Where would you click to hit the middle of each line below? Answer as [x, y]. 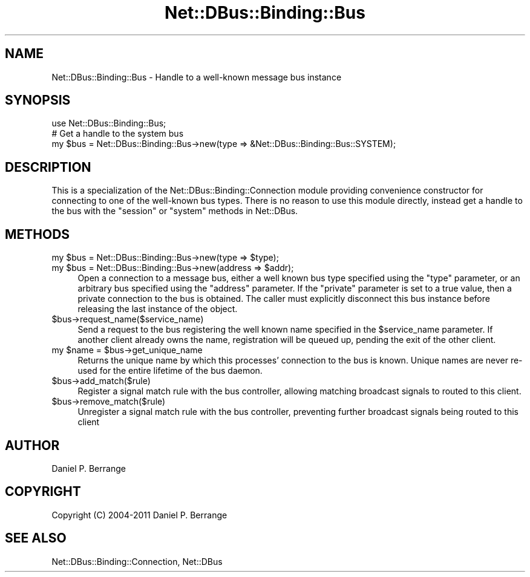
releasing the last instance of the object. [158, 309]
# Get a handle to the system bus [118, 134]
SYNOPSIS [38, 100]
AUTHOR [32, 445]
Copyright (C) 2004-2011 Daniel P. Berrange [139, 515]
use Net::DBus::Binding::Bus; [109, 123]
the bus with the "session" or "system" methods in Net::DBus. [175, 211]
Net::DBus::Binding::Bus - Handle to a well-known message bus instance [197, 77]
